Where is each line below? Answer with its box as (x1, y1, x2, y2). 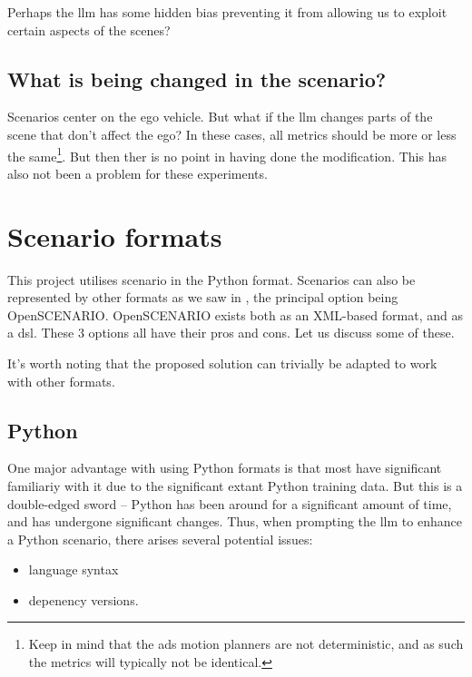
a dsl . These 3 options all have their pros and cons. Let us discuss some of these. (7, 323, 455, 342)
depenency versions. (28, 590, 139, 609)
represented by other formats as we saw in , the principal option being (7, 288, 398, 307)
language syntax (28, 560, 119, 579)
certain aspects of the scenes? (7, 20, 171, 39)
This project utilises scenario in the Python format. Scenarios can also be (7, 270, 416, 289)
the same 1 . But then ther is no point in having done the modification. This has (7, 143, 447, 165)
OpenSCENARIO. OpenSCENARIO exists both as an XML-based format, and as (7, 305, 463, 324)
